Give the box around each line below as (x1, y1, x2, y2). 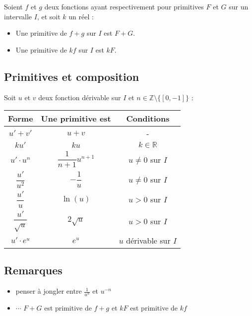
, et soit (37, 11, 61, 21)
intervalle (4, 11, 32, 21)
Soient (4, 1, 23, 11)
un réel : (68, 11, 94, 21)
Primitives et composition (4, 68, 139, 84)
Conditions (126, 113, 170, 125)
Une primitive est (41, 113, 111, 125)
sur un (229, 1, 249, 11)
